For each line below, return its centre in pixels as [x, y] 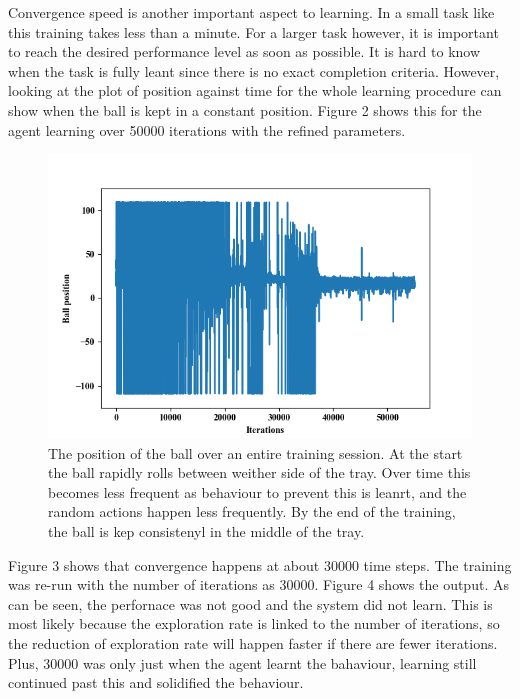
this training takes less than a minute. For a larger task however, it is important [253, 31]
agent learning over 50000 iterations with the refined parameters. [207, 129]
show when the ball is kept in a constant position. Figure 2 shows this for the [245, 109]
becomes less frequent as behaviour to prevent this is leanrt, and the [257, 491]
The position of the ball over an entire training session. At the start [255, 452]
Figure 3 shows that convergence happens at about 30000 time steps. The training [260, 564]
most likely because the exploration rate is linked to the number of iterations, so [254, 623]
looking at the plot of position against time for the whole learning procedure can [255, 90]
